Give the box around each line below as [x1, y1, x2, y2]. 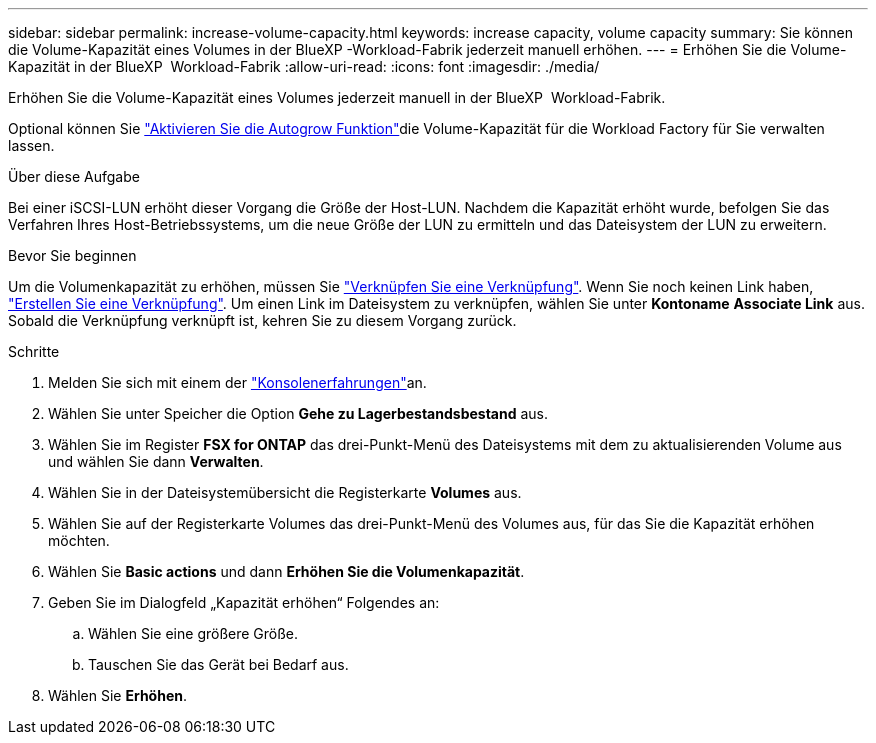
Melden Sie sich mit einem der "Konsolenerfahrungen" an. [48, 374, 427, 391]
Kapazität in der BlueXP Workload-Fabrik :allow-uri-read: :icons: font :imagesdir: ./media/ [8, 58, 600, 75]
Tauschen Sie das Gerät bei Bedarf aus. [88, 656, 349, 673]
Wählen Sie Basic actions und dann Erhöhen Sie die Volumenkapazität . [48, 563, 525, 580]
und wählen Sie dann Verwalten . [48, 453, 264, 470]
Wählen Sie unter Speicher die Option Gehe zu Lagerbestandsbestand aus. [48, 405, 548, 422]
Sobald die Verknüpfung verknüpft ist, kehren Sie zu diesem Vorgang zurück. [8, 312, 517, 329]
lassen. [8, 137, 55, 154]
